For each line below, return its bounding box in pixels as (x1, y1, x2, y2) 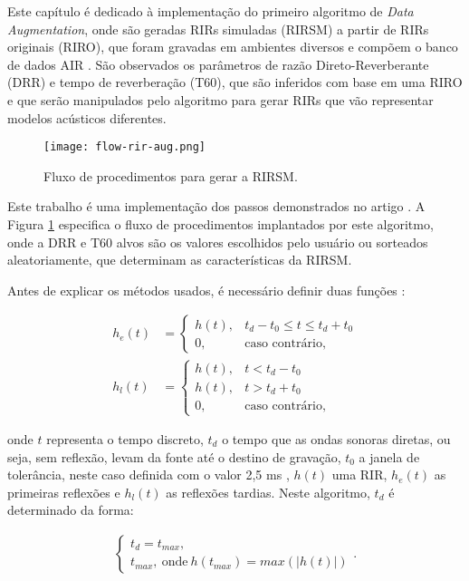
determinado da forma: (7, 500, 134, 519)
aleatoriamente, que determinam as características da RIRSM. (7, 250, 352, 269)
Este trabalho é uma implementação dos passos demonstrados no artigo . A (7, 197, 426, 216)
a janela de (359, 447, 420, 466)
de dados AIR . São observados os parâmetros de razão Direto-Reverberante (7, 54, 429, 73)
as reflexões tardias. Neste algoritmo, (166, 482, 370, 501)
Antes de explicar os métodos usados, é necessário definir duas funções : (7, 280, 406, 299)
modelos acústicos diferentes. (7, 108, 167, 127)
